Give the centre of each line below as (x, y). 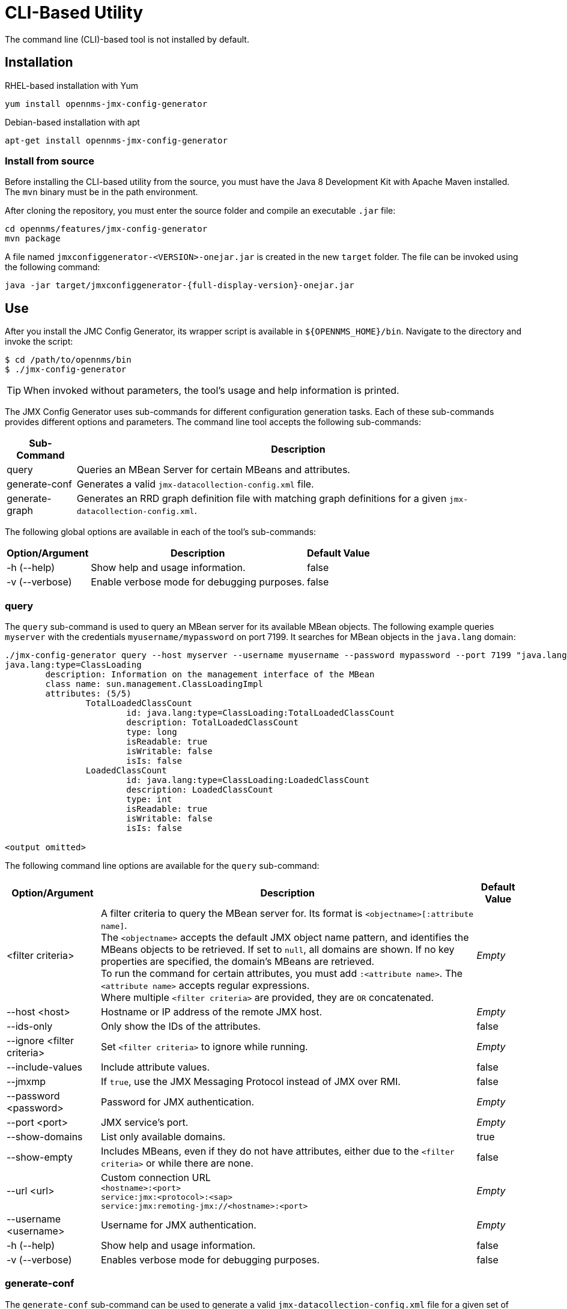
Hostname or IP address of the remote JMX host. (211, 1011)
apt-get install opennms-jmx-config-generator (116, 140)
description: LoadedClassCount (200, 789)
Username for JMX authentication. (178, 1225)
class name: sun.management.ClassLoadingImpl (154, 684)
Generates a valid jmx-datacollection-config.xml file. (195, 484)
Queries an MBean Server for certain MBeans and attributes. (213, 470)
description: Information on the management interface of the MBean (210, 674)
